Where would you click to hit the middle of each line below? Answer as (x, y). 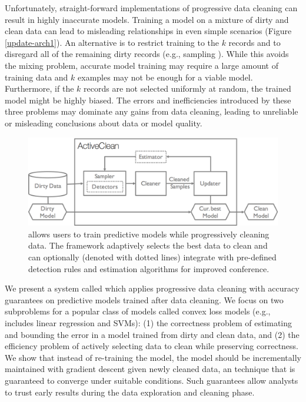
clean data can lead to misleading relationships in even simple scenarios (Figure (148, 31)
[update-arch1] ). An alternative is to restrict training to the (112, 42)
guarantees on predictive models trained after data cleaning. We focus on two (144, 299)
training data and (36, 77)
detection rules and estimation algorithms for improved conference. (149, 268)
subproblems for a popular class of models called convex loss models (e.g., (138, 311)
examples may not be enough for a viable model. (165, 77)
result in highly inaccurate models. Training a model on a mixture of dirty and (147, 19)
